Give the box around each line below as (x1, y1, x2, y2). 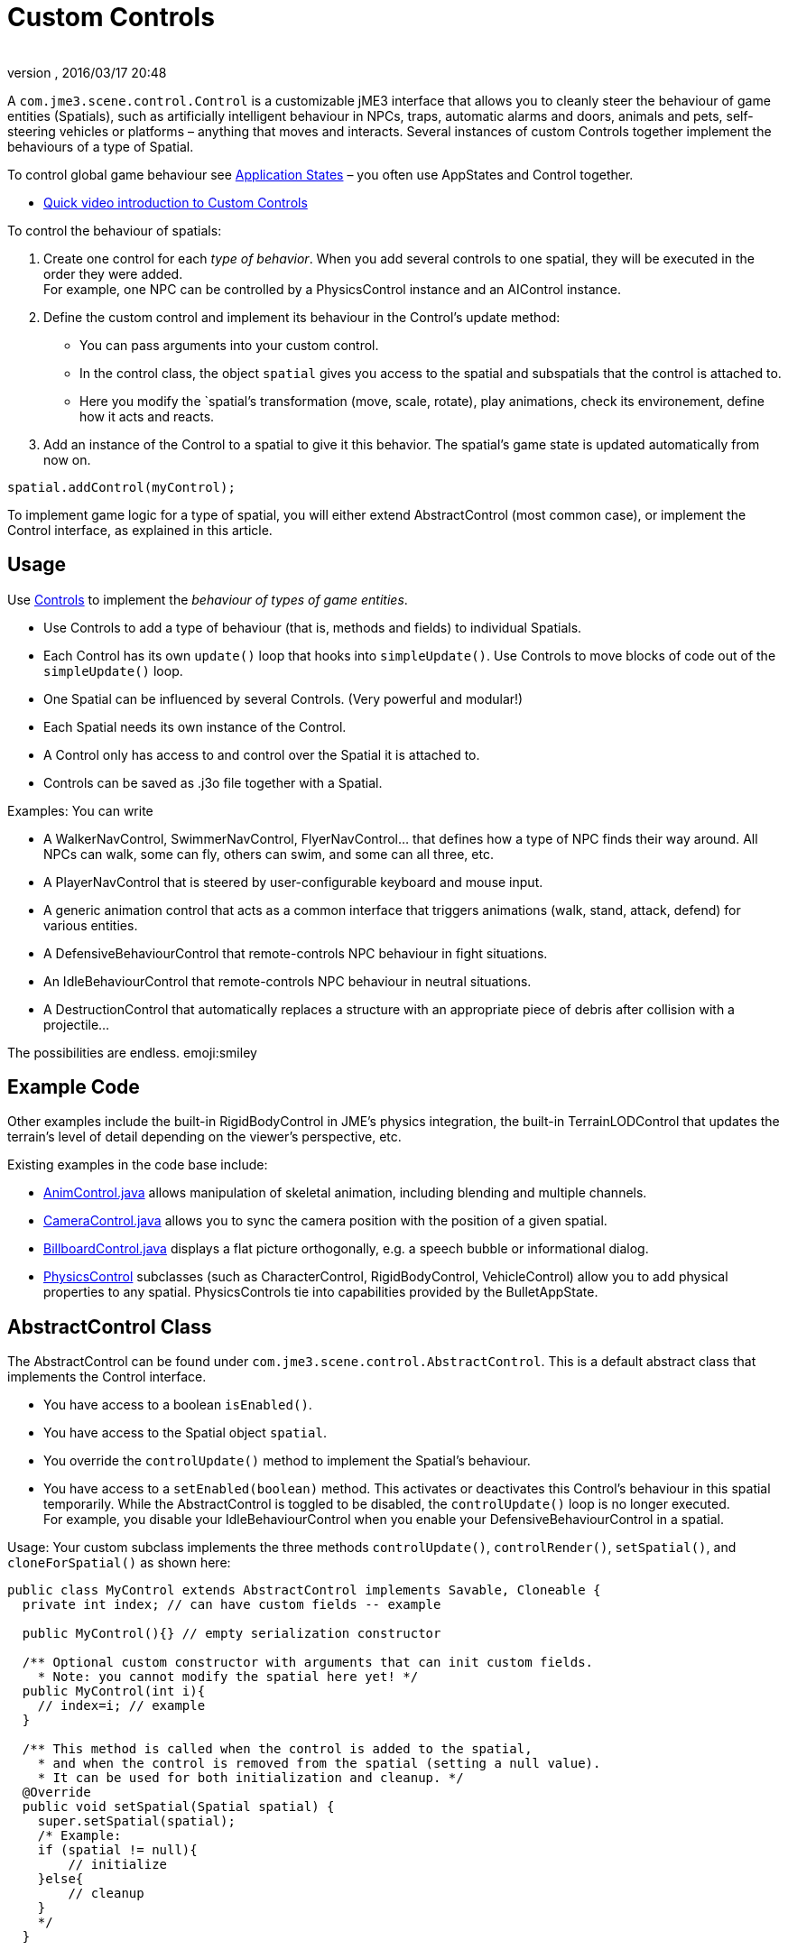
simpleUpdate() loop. (43, 662, 183, 679)
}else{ (37, 1871, 84, 1887)
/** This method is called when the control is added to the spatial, (22, 1742, 533, 1757)
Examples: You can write (7, 802, 153, 818)
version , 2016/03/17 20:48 (7, 64, 167, 80)
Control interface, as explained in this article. (7, 522, 273, 538)
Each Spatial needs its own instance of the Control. (43, 718, 347, 735)
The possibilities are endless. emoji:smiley (7, 1044, 257, 1060)
